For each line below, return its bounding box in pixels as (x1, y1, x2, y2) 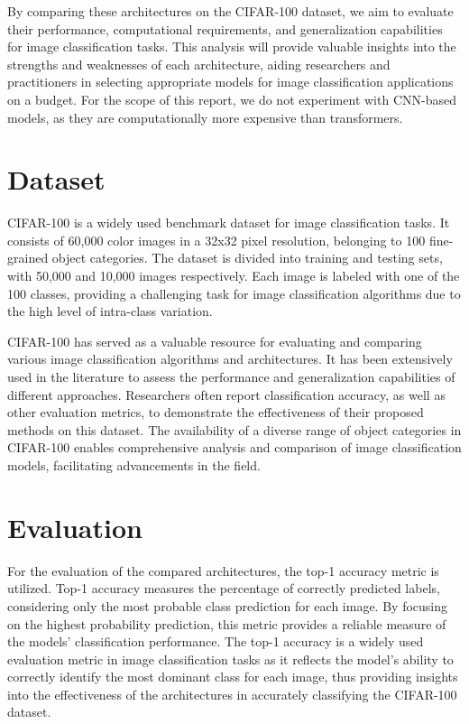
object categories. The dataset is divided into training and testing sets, (51, 248, 443, 267)
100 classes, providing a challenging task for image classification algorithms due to (7, 283, 461, 302)
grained (7, 248, 49, 267)
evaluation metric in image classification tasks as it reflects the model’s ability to (7, 649, 454, 668)
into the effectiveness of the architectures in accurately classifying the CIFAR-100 (7, 684, 457, 703)
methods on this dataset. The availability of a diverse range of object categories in (7, 420, 462, 439)
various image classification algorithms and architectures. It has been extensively (7, 349, 453, 368)
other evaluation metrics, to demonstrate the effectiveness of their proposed (7, 403, 424, 422)
